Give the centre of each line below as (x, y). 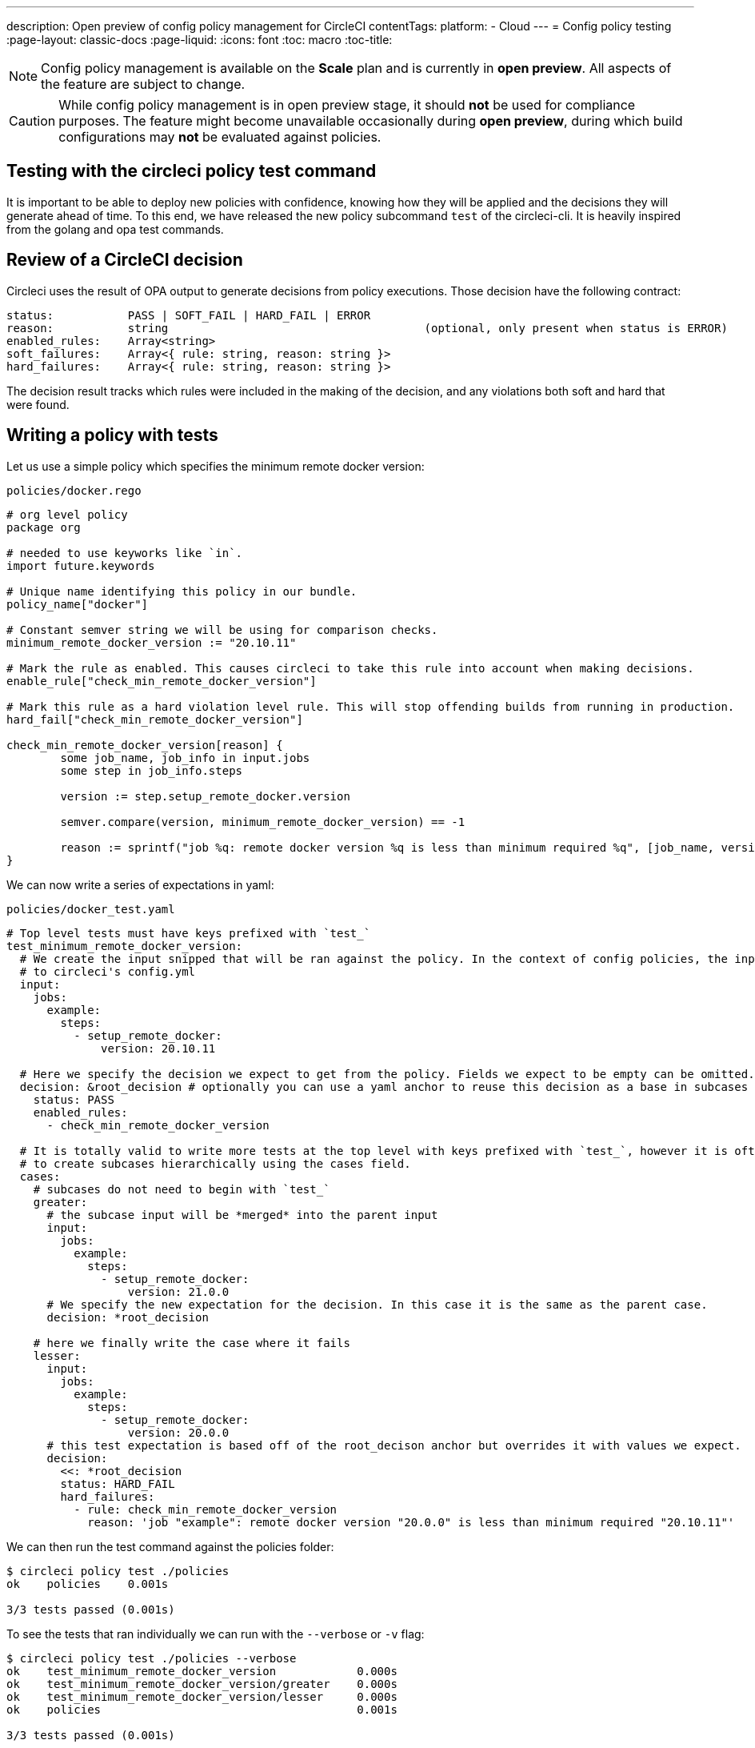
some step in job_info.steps (152, 770)
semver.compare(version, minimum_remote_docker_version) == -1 (263, 822)
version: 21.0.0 (178, 1291)
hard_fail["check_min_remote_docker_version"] (155, 719)
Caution (32, 121)
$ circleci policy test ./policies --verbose (152, 1658)
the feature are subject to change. (143, 84)
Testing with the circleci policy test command (192, 171)
